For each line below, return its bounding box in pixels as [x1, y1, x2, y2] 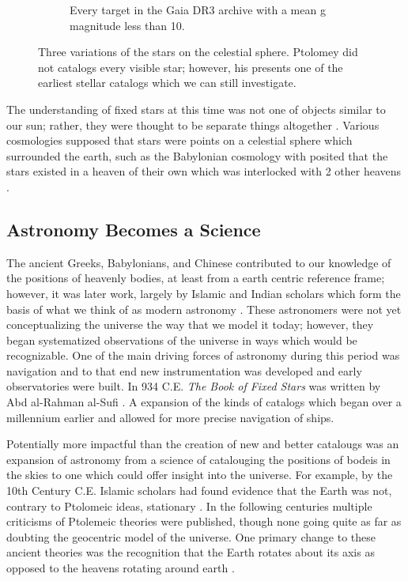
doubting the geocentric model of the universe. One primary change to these [6, 528, 376, 545]
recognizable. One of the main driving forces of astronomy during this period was [6, 347, 400, 364]
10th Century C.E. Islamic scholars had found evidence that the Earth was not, [6, 482, 392, 499]
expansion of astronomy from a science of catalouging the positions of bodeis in [6, 451, 391, 467]
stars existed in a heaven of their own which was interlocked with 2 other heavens [6, 163, 402, 179]
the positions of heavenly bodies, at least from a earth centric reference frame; [6, 270, 385, 286]
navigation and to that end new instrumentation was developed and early [6, 362, 362, 379]
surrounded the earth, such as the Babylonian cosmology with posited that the [6, 147, 388, 164]
